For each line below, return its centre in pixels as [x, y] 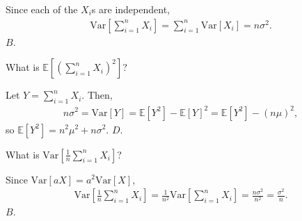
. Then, [97, 95]
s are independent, [130, 9]
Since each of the [42, 9]
